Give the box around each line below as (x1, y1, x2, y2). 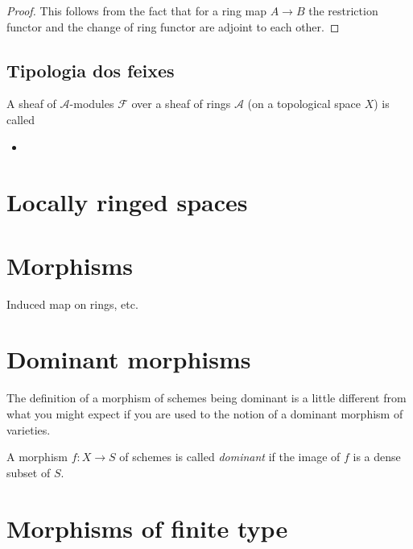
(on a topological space (247, 95, 361, 112)
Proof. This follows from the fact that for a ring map (6, 2, 266, 19)
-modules (69, 95, 114, 112)
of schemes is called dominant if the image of (119, 448, 341, 465)
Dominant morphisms (6, 343, 251, 376)
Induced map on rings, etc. (6, 295, 138, 312)
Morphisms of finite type (6, 511, 288, 544)
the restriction (308, 2, 378, 19)
